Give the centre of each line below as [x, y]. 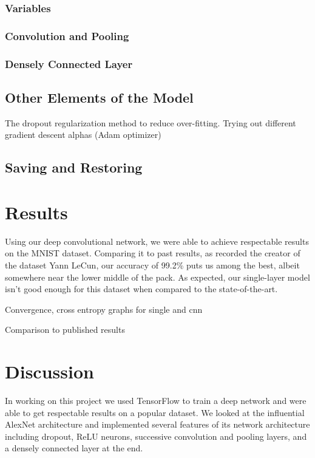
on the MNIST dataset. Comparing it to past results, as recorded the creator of [153, 253]
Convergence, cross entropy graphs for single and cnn [104, 309]
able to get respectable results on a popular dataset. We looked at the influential [155, 412]
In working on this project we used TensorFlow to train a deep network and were [156, 401]
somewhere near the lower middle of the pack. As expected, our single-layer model [157, 277]
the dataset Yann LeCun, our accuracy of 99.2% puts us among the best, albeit [152, 265]
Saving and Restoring [74, 167]
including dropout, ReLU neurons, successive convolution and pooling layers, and [156, 436]
